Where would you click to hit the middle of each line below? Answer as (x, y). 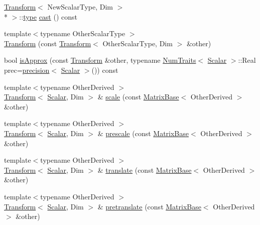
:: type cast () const (48, 16)
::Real (247, 60)
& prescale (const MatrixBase (143, 133)
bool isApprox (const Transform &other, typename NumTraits (100, 60)
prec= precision (27, 70)
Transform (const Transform (48, 43)
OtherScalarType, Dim (138, 43)
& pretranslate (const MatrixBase (149, 206)
